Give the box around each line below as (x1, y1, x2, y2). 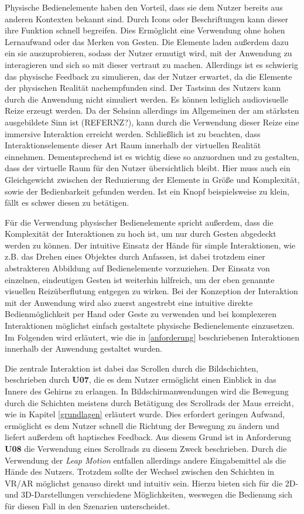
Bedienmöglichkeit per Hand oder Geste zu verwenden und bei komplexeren (5, 308, 277, 320)
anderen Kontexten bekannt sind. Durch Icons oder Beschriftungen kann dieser (5, 12, 288, 25)
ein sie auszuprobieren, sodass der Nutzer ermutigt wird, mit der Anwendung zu (5, 47, 292, 59)
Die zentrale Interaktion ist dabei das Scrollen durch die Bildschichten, (5, 362, 258, 374)
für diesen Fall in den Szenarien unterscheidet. (5, 499, 170, 512)
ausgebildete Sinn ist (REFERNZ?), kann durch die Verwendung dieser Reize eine (5, 115, 299, 128)
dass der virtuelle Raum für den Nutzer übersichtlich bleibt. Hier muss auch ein (5, 162, 291, 174)
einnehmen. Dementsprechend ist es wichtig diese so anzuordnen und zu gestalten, (5, 150, 299, 162)
